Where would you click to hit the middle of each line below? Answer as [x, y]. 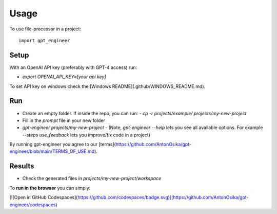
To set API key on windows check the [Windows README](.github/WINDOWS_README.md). [107, 86]
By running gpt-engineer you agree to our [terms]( [63, 145]
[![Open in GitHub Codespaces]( [44, 198]
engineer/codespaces [33, 204]
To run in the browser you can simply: [50, 188]
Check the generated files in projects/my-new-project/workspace [92, 179]
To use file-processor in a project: [45, 29]
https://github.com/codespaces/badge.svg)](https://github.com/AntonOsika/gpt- [163, 198]
